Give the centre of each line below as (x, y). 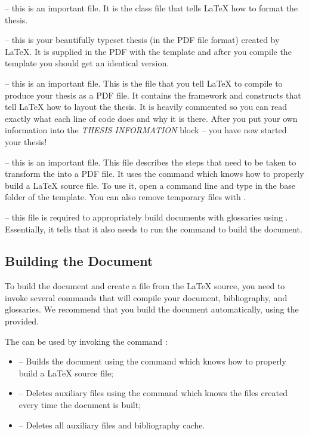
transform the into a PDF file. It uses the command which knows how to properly (154, 174)
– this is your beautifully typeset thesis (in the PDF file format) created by (142, 40)
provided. (22, 321)
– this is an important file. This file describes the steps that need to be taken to (151, 162)
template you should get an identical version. (87, 63)
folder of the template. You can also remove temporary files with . (126, 197)
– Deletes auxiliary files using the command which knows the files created (153, 393)
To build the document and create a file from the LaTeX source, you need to (145, 286)
